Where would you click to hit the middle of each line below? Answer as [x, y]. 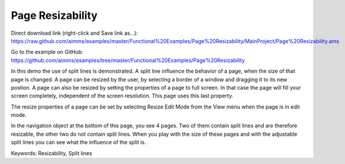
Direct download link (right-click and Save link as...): [75, 33]
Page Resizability [54, 15]
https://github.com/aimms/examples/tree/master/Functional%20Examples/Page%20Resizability [128, 60]
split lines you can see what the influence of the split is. [78, 142]
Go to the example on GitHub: [47, 52]
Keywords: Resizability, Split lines [51, 153]
